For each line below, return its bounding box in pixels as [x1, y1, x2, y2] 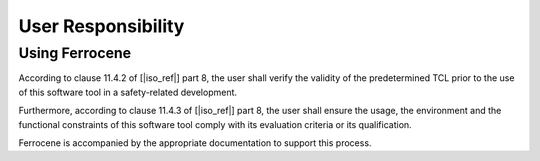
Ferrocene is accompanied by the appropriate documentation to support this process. [18, 136, 372, 149]
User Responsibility [18, 15, 185, 37]
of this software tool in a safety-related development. [18, 86, 238, 98]
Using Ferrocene [18, 44, 132, 62]
